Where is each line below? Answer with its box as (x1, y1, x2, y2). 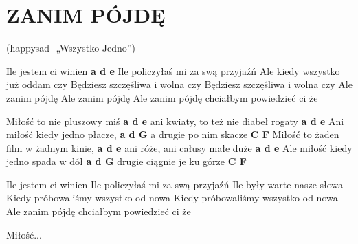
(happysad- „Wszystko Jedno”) (6, 41, 135, 55)
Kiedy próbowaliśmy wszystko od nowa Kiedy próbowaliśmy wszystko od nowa (6, 190, 338, 205)
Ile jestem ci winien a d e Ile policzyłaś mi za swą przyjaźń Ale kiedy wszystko (6, 63, 340, 78)
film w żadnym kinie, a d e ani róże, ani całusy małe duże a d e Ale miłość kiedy (6, 140, 353, 155)
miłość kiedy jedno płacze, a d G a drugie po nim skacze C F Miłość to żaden (6, 127, 339, 142)
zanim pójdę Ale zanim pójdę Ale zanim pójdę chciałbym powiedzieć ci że (6, 90, 318, 104)
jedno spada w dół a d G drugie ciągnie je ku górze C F (6, 154, 247, 168)
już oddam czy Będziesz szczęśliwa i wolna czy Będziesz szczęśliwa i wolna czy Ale (6, 77, 353, 91)
